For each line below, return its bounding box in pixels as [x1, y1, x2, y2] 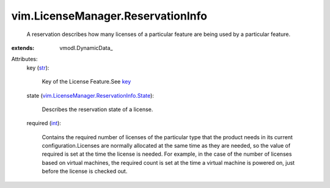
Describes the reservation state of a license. [42, 106, 153, 113]
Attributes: [11, 56, 38, 63]
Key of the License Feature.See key [42, 78, 131, 85]
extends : [11, 44, 35, 51]
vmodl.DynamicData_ [59, 44, 113, 51]
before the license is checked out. [42, 168, 128, 175]
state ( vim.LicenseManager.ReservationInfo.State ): [26, 92, 154, 99]
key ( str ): [26, 64, 50, 71]
